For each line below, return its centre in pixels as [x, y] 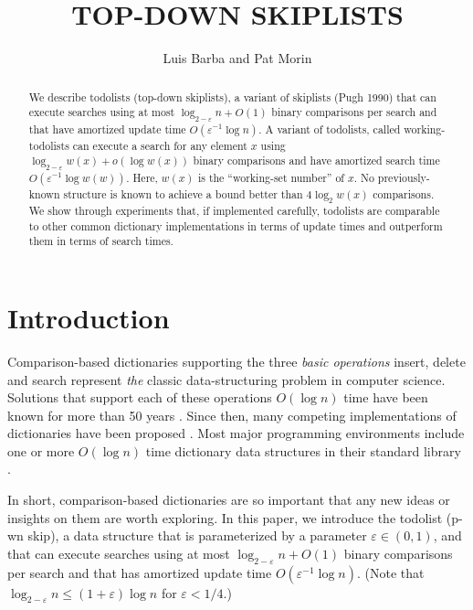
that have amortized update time [107, 128]
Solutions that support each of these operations [140, 397]
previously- [404, 177]
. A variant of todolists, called [330, 128]
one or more [41, 450]
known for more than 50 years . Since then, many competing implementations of [232, 415]
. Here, [142, 177]
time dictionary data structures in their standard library [303, 450]
